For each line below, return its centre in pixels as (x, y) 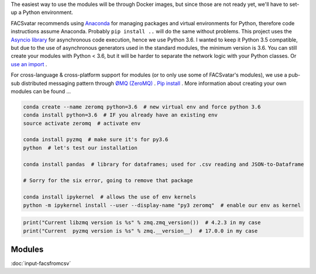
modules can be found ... (41, 91)
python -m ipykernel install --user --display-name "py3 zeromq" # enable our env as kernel (162, 205)
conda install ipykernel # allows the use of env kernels (109, 197)
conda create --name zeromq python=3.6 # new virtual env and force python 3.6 (142, 107)
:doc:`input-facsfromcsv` (41, 263)
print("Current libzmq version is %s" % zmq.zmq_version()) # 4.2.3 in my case (142, 223)
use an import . (29, 64)
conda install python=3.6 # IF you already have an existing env (120, 115)
